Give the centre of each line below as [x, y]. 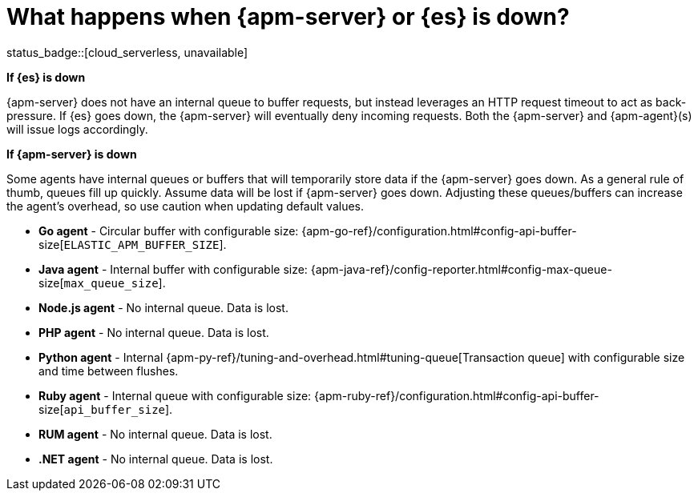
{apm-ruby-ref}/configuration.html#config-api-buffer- [457, 395]
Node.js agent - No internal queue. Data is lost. [163, 307]
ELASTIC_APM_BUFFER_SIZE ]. [145, 244]
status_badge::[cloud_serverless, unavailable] [127, 52]
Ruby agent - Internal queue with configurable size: [175, 395]
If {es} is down [46, 77]
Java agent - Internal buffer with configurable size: [173, 269]
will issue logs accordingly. [77, 129]
